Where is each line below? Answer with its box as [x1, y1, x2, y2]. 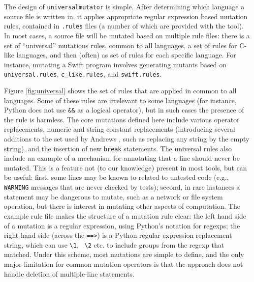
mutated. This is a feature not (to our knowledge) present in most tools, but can [4, 162, 247, 172]
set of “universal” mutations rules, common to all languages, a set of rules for [4, 40, 237, 50]
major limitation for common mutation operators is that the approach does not [4, 259, 243, 269]
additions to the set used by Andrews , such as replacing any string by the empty [4, 134, 250, 144]
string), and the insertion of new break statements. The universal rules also [4, 143, 232, 153]
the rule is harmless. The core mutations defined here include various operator [4, 114, 240, 124]
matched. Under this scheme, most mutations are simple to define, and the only [4, 249, 244, 259]
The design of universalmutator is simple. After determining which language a [4, 1, 245, 11]
